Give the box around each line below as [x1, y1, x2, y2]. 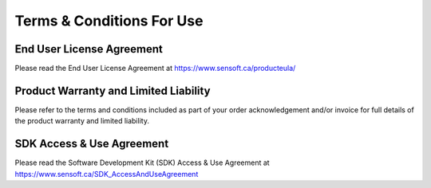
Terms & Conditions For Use [14, 12, 204, 29]
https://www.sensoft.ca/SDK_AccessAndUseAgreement [14, 169, 199, 178]
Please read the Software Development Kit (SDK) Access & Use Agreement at [14, 158, 271, 167]
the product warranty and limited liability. [14, 116, 149, 126]
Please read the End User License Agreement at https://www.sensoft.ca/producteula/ [14, 64, 296, 73]
